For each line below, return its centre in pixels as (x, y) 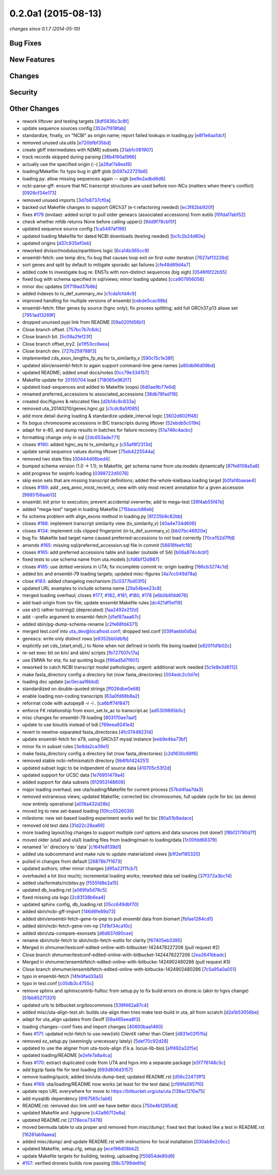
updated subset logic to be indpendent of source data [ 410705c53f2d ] (97, 768)
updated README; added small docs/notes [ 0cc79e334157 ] (86, 373)
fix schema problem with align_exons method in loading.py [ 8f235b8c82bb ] (102, 516)
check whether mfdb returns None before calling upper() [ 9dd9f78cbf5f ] (99, 221)
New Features (32, 60)
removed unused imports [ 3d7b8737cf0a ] (66, 200)
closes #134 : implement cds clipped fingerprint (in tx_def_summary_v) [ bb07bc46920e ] (115, 530)
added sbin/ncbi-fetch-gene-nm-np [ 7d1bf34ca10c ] (77, 926)
